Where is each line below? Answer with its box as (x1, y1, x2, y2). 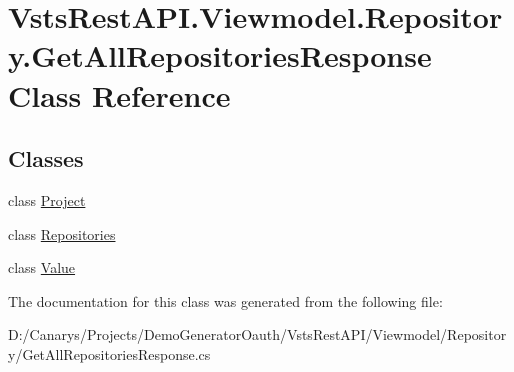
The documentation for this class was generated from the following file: (8, 290, 443, 311)
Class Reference (8, 74, 231, 115)
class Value (8, 257, 76, 278)
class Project (8, 189, 86, 210)
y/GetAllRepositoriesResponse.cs (8, 343, 211, 364)
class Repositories (8, 223, 116, 244)
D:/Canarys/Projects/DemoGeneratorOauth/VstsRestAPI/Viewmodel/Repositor (8, 324, 507, 345)
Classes (8, 143, 84, 174)
